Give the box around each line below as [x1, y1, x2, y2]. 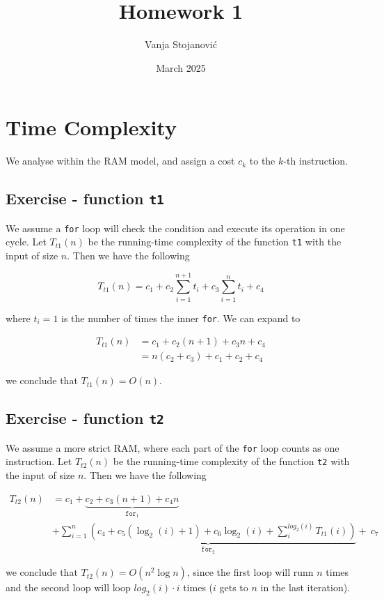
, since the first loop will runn [186, 565, 314, 579]
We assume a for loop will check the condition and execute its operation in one [6, 220, 345, 235]
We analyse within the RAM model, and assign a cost [6, 153, 235, 168]
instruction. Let [6, 454, 72, 469]
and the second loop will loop [6, 580, 131, 595]
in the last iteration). [260, 580, 351, 595]
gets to [219, 580, 248, 595]
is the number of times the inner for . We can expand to [61, 310, 301, 325]
